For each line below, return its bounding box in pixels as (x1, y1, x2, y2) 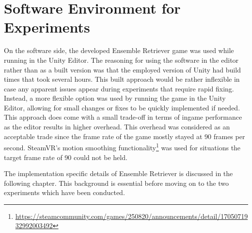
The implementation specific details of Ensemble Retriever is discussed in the (4, 168, 233, 179)
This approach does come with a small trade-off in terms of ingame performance (4, 112, 242, 122)
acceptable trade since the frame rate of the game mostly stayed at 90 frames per (4, 131, 245, 141)
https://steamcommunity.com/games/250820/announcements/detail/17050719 (15, 211, 248, 221)
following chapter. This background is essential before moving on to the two (4, 178, 229, 188)
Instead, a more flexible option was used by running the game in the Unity (4, 93, 226, 103)
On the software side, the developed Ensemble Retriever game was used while (4, 45, 234, 55)
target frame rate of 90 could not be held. (4, 152, 127, 162)
